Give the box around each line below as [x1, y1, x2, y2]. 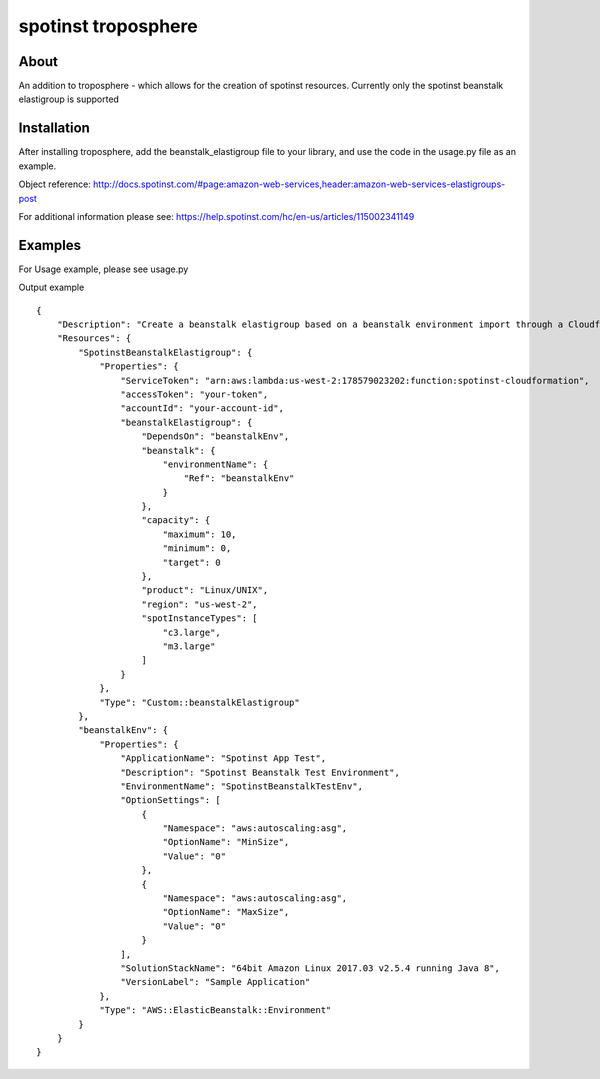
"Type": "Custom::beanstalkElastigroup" [99, 696, 300, 708]
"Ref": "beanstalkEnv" [183, 473, 295, 484]
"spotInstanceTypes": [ [141, 613, 259, 624]
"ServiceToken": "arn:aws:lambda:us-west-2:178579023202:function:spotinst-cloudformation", [120, 375, 590, 386]
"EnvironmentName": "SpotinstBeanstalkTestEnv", [120, 780, 364, 792]
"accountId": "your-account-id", [120, 403, 285, 414]
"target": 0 [162, 556, 222, 568]
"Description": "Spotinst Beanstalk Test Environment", [120, 766, 400, 778]
